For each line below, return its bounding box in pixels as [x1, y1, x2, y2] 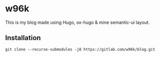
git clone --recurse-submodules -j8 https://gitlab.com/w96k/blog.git [5, 47, 155, 52]
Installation [5, 34, 41, 42]
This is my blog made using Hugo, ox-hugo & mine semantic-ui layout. [5, 19, 150, 25]
